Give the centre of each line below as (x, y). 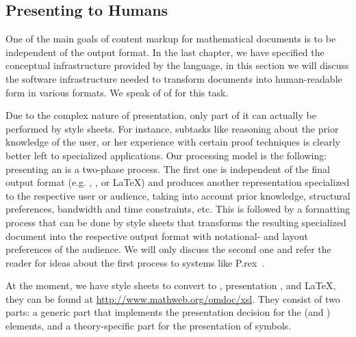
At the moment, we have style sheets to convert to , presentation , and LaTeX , (171, 285)
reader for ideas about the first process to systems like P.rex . (135, 262)
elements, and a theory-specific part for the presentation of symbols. (149, 326)
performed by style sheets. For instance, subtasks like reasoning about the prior (172, 128)
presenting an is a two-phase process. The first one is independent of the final (168, 168)
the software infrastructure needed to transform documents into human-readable (174, 78)
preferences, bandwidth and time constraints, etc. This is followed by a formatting (178, 209)
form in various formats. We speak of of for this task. (117, 92)
